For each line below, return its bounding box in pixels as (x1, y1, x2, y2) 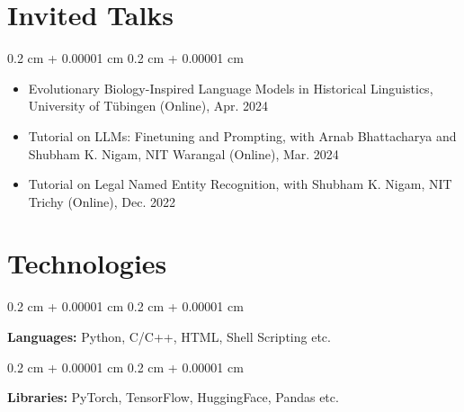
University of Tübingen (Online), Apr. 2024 (28, 96, 269, 115)
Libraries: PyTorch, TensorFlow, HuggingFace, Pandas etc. (7, 388, 339, 407)
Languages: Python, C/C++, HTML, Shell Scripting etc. (7, 327, 331, 345)
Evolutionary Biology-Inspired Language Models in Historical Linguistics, (28, 78, 433, 97)
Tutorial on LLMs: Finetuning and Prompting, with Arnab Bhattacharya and (28, 126, 457, 145)
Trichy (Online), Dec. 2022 (28, 192, 175, 210)
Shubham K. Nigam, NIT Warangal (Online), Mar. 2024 (28, 144, 339, 163)
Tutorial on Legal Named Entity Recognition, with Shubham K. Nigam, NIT (28, 175, 452, 193)
